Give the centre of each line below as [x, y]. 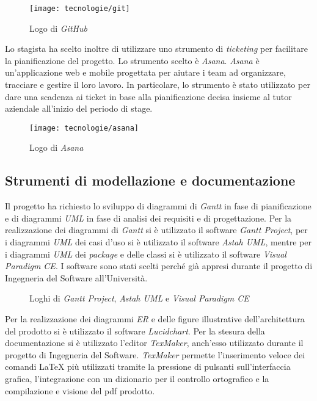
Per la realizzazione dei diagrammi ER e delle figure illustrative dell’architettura [155, 319]
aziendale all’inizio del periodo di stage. [79, 108]
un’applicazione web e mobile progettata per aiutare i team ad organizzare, [145, 72]
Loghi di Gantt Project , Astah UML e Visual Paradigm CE [139, 298]
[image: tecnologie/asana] [84, 128]
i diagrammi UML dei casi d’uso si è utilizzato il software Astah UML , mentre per [158, 242]
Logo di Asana [56, 147]
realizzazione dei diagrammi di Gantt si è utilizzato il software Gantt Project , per [156, 230]
